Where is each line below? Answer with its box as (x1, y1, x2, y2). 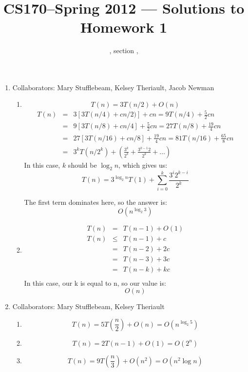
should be (68, 159, 97, 170)
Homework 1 (80, 17, 168, 37)
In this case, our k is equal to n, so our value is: (24, 277, 166, 288)
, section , (109, 45, 138, 56)
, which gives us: (118, 159, 168, 170)
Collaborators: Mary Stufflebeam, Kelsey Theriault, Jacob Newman (12, 82, 214, 92)
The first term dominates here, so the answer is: (24, 196, 167, 207)
